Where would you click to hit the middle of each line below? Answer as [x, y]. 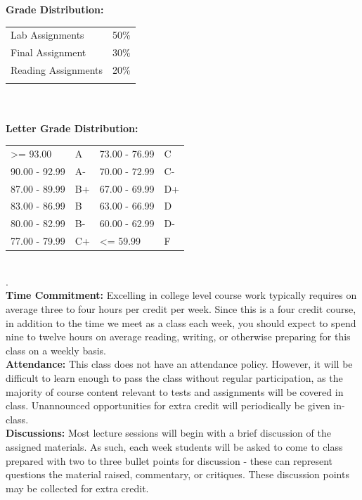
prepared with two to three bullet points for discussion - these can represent [169, 460]
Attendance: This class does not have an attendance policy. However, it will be [179, 364]
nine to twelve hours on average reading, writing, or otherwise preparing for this [178, 336]
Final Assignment [49, 52]
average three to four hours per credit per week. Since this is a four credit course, [181, 309]
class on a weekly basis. [56, 350]
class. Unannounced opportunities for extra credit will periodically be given [168, 405]
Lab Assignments [47, 35]
